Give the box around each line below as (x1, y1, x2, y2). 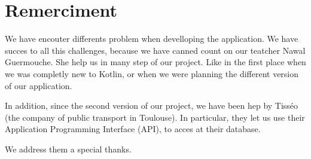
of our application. (5, 79, 72, 91)
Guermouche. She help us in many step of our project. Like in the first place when (5, 56, 306, 68)
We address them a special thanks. (5, 142, 132, 155)
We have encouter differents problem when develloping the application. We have (5, 32, 298, 45)
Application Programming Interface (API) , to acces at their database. (5, 123, 261, 135)
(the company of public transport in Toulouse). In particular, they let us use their (5, 111, 305, 123)
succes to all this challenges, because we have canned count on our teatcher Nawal (5, 44, 306, 56)
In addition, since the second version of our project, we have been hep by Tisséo (5, 99, 298, 112)
